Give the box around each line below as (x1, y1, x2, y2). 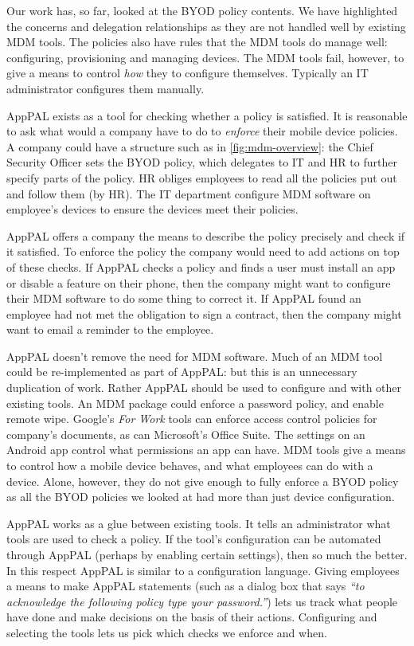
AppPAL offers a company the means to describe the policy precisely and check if (6, 227, 405, 244)
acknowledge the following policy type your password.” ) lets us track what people (6, 593, 398, 609)
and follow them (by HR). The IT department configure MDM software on (6, 185, 371, 202)
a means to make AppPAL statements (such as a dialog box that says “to (6, 577, 365, 594)
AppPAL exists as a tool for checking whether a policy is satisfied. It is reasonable (6, 107, 408, 123)
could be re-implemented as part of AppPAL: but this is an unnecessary (6, 363, 357, 380)
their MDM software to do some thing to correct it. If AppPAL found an (6, 290, 361, 307)
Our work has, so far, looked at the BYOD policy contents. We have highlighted (6, 2, 398, 18)
